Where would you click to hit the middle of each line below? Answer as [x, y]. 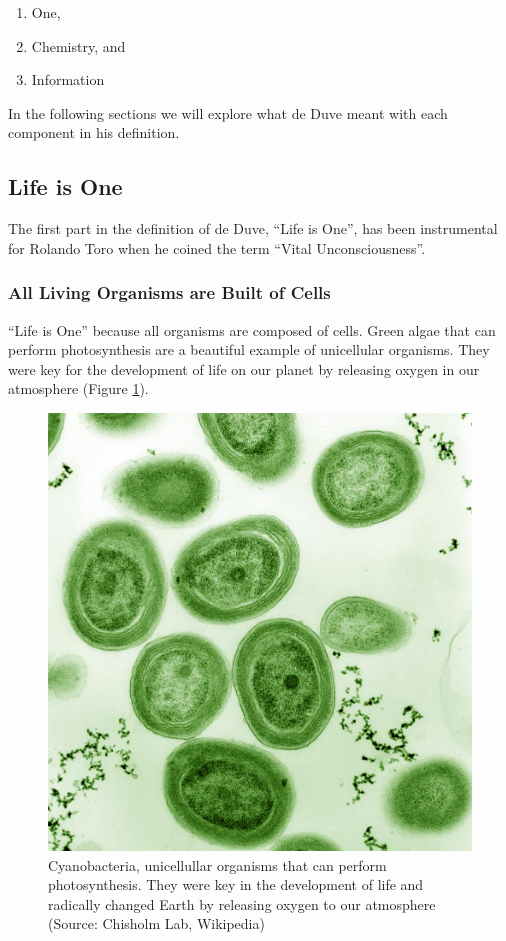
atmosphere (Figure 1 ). [78, 388]
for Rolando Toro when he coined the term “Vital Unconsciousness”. [217, 247]
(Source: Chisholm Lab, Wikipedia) [156, 923]
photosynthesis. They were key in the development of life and [236, 884]
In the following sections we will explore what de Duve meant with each [228, 112]
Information [68, 79]
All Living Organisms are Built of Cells [169, 292]
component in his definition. [94, 132]
